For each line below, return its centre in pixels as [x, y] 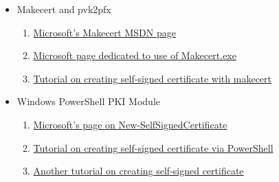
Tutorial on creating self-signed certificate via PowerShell [153, 147]
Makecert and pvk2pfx [64, 9]
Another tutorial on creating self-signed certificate [138, 171]
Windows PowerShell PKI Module [88, 101]
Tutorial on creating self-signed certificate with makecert [152, 78]
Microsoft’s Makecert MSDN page [104, 32]
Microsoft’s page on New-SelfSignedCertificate [130, 124]
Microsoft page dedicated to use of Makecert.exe [135, 55]
